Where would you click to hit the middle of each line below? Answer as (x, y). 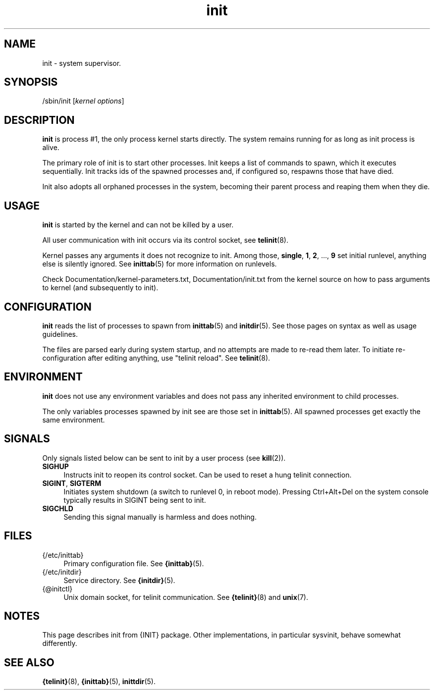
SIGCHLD (58, 508)
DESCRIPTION (39, 120)
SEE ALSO (29, 662)
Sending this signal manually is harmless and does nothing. (160, 517)
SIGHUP (55, 466)
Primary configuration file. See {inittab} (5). (134, 563)
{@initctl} (57, 588)
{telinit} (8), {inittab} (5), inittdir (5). (99, 682)
